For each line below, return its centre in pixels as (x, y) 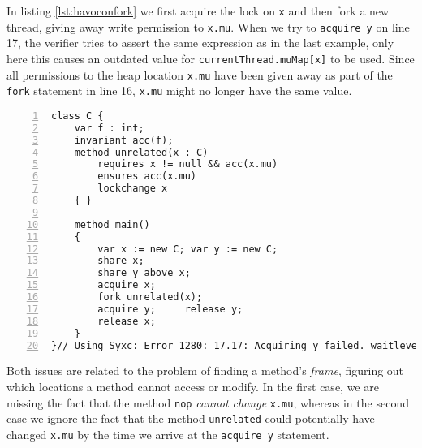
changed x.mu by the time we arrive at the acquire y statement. (168, 434)
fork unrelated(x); (150, 297)
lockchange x (133, 189)
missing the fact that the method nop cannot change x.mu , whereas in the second (208, 402)
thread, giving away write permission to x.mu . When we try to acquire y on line (208, 26)
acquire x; (127, 285)
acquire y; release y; (170, 309)
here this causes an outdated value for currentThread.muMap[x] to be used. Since (211, 58)
